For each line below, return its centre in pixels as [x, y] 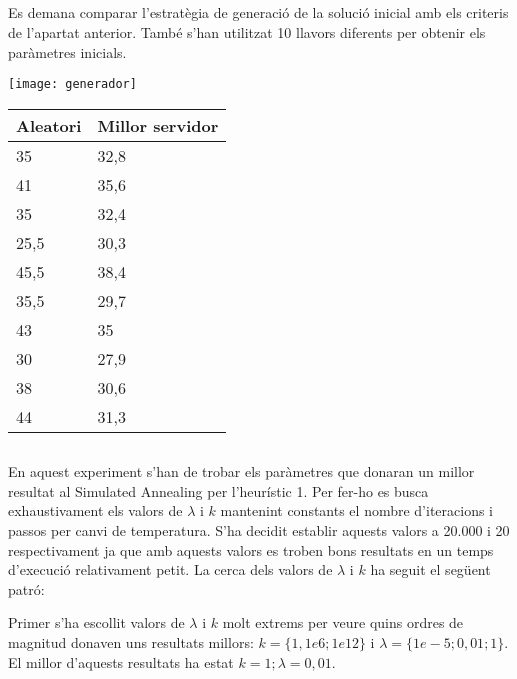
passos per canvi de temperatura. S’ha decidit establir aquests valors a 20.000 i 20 [259, 530]
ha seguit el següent [430, 569]
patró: [26, 588]
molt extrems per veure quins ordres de [343, 622]
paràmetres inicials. [67, 51]
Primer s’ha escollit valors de [96, 622]
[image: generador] [72, 84]
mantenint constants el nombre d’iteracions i [357, 510]
